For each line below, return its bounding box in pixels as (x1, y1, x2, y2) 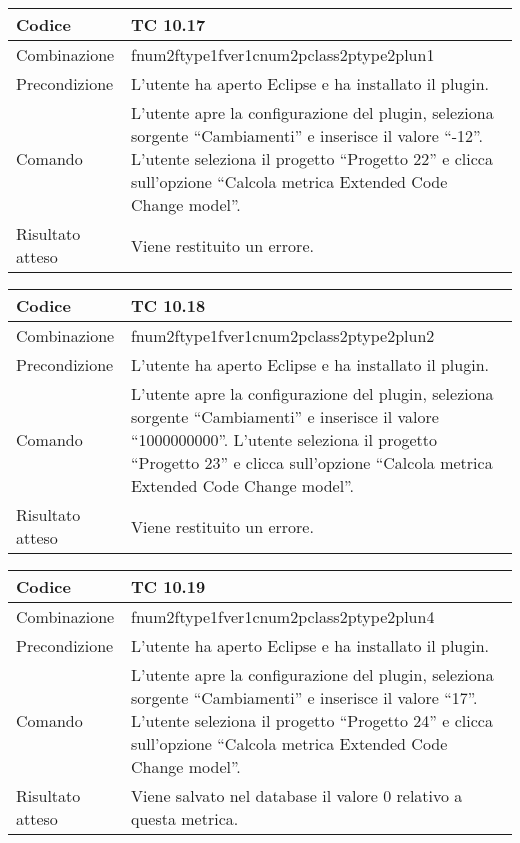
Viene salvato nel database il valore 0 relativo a (130, 784, 463, 807)
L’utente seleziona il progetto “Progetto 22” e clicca (130, 147, 493, 170)
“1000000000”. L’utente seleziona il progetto (130, 428, 438, 451)
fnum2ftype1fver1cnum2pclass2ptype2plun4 (130, 605, 435, 628)
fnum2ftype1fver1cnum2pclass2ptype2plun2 (130, 324, 435, 347)
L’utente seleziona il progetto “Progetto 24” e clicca (130, 709, 493, 732)
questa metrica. (130, 807, 239, 830)
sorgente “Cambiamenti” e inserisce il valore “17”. (130, 686, 478, 709)
